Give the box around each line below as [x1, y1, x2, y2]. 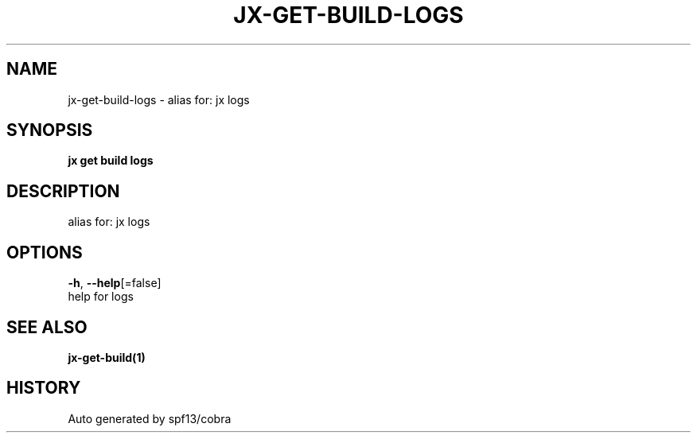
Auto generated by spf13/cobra [68, 411, 232, 425]
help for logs [68, 289, 134, 304]
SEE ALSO [6, 317, 88, 337]
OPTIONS [6, 242, 83, 262]
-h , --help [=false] [68, 276, 162, 290]
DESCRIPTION [6, 181, 120, 201]
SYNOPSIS [6, 120, 93, 141]
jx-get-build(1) [68, 350, 146, 364]
